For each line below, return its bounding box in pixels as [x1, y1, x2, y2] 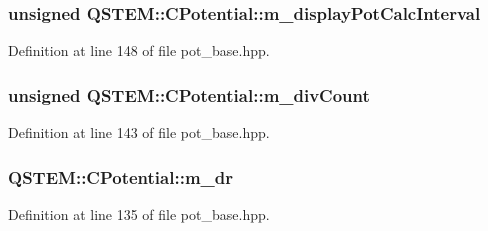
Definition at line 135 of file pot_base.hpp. [8, 203, 270, 224]
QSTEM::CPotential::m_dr [8, 164, 233, 189]
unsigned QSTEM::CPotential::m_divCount [8, 82, 370, 107]
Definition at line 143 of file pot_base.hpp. [8, 122, 270, 143]
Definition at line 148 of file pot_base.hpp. [8, 40, 270, 61]
